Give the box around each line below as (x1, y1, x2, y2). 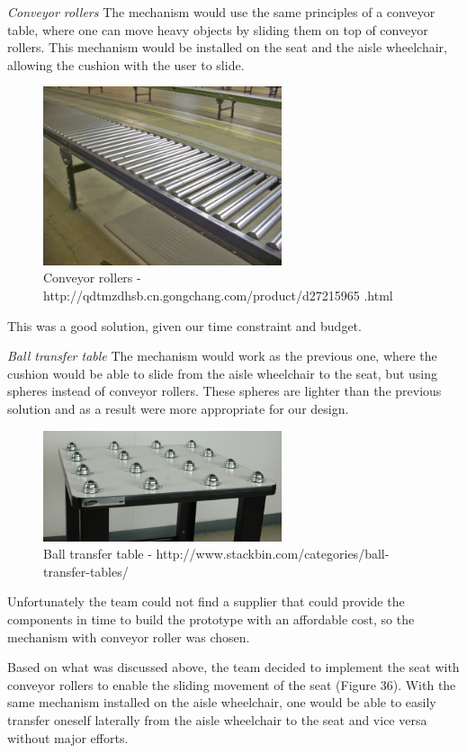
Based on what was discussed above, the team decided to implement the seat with (7, 658, 460, 677)
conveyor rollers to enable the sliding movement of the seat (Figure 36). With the (7, 675, 456, 694)
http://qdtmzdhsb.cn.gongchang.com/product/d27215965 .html (43, 285, 393, 304)
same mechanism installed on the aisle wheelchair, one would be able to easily (7, 693, 436, 712)
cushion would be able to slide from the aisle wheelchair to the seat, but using (7, 363, 438, 382)
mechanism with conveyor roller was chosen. (7, 627, 250, 646)
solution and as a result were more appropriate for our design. (7, 399, 349, 417)
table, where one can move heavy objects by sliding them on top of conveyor (7, 20, 428, 39)
